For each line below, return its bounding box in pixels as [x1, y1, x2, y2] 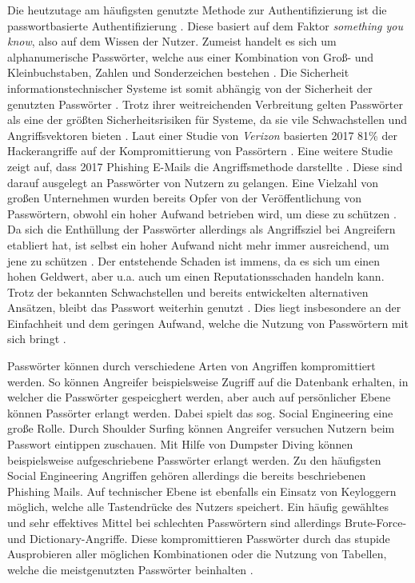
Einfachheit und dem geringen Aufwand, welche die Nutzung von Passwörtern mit [7, 314, 409, 331]
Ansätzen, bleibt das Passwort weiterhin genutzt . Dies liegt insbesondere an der [7, 299, 401, 316]
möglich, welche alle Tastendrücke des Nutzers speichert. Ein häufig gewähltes [7, 498, 389, 515]
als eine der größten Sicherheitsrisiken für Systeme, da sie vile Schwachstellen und [7, 111, 407, 128]
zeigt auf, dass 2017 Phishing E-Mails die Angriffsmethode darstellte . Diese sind [7, 158, 403, 174]
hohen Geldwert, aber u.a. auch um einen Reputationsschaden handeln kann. [7, 268, 385, 285]
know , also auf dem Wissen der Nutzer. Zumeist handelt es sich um [7, 33, 337, 50]
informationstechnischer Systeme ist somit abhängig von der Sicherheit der [7, 79, 373, 96]
